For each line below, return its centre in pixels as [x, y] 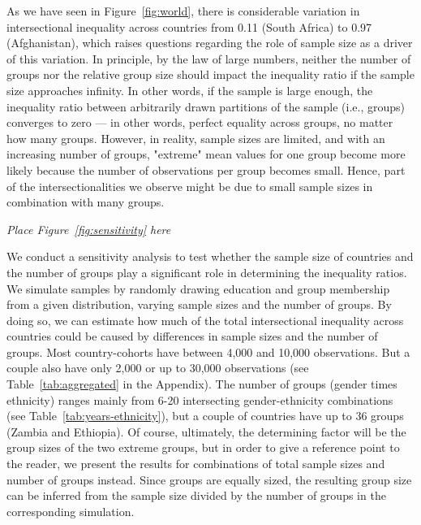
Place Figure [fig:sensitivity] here [89, 229]
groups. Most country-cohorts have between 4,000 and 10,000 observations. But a [208, 351]
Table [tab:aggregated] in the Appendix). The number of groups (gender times [202, 384]
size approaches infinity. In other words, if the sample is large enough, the [190, 90]
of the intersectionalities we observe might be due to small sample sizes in [190, 186]
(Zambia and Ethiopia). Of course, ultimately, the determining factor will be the [206, 431]
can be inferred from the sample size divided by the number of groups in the [196, 495]
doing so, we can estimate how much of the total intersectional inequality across [205, 320]
